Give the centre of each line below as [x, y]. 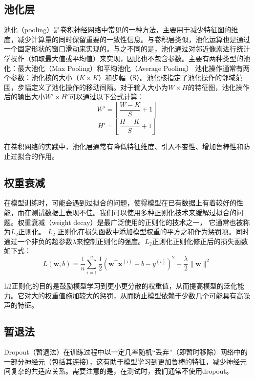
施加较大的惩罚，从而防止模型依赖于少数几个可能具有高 [154, 295]
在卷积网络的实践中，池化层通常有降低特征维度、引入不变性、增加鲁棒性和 [124, 146]
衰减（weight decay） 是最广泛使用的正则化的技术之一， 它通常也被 [137, 222]
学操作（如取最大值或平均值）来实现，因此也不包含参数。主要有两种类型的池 [127, 58]
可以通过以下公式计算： [107, 97]
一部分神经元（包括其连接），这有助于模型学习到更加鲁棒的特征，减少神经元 [125, 361]
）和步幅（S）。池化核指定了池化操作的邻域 [167, 78]
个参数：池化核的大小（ [42, 78]
